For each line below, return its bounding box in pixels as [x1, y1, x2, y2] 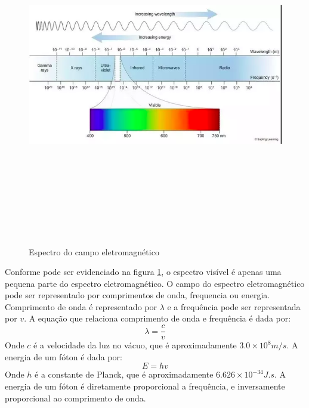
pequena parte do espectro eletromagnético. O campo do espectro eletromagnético [5, 277, 305, 289]
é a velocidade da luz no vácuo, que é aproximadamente [33, 339, 237, 351]
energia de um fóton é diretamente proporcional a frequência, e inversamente [5, 379, 285, 392]
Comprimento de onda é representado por [5, 300, 157, 313]
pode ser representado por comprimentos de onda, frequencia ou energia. [5, 289, 270, 301]
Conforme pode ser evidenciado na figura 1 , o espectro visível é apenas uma [5, 265, 282, 278]
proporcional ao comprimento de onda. [5, 391, 146, 404]
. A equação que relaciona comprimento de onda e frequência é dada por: [24, 312, 291, 324]
